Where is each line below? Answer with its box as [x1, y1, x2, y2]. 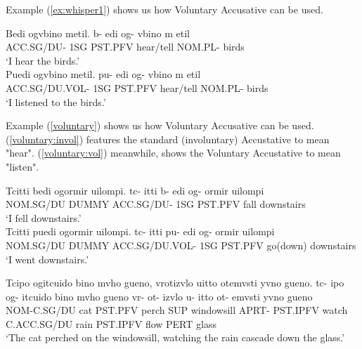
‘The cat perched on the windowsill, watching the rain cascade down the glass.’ [6, 330, 345, 345]
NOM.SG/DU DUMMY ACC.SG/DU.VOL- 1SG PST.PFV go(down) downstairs [6, 237, 356, 252]
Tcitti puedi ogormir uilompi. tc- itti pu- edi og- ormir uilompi [6, 224, 275, 239]
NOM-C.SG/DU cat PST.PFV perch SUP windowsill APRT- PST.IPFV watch [6, 303, 348, 317]
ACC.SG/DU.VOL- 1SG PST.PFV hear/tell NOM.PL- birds [6, 80, 269, 95]
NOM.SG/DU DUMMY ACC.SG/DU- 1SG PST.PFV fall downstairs [6, 197, 306, 211]
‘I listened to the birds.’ [6, 94, 106, 109]
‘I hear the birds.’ [6, 53, 80, 67]
